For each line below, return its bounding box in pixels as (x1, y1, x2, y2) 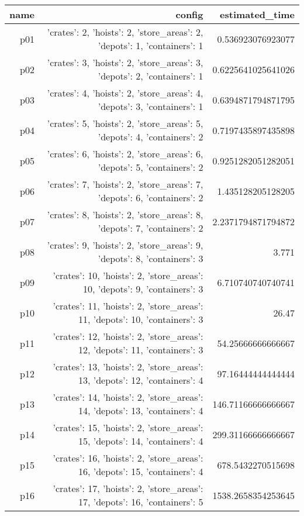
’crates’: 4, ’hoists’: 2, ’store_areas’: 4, (47, 86, 203, 99)
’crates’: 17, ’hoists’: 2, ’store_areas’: (53, 481, 203, 495)
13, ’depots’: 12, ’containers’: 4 (78, 373, 203, 387)
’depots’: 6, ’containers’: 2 (98, 191, 203, 204)
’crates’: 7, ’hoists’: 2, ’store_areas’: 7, (47, 177, 203, 191)
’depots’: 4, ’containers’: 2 (98, 130, 203, 143)
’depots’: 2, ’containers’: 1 (98, 69, 203, 82)
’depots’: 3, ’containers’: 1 (98, 99, 203, 113)
